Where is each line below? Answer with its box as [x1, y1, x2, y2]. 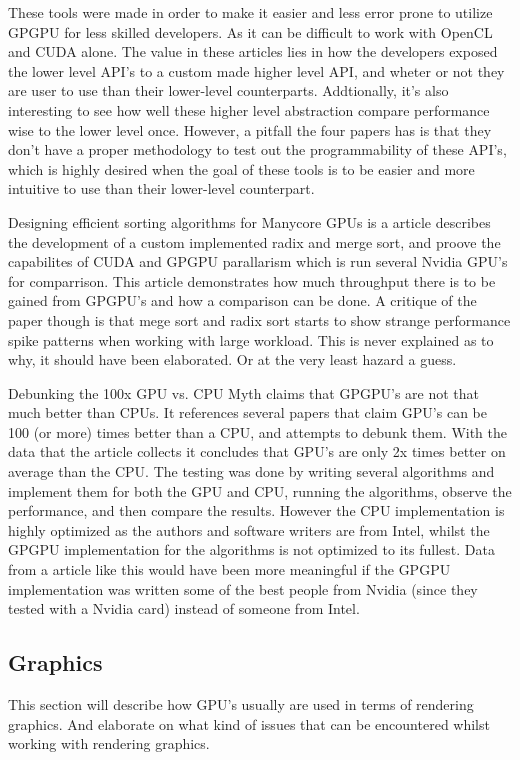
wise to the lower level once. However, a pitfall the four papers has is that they [8, 119, 492, 140]
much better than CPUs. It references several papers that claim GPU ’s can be [8, 402, 487, 423]
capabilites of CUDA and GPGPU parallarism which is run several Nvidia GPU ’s [8, 251, 508, 272]
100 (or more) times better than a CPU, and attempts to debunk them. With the [8, 421, 508, 442]
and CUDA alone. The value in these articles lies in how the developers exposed [8, 41, 498, 62]
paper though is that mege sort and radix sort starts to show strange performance [8, 309, 511, 330]
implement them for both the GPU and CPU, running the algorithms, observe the [8, 480, 512, 501]
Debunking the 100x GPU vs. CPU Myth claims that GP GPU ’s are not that [8, 382, 479, 403]
